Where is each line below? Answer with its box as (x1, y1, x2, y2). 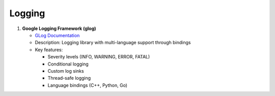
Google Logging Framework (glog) (22, 25, 96, 31)
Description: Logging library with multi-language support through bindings (35, 40, 191, 46)
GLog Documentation (35, 32, 80, 38)
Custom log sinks (47, 68, 84, 74)
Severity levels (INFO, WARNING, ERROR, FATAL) (47, 54, 150, 60)
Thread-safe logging (47, 75, 91, 81)
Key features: (35, 46, 63, 53)
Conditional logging (47, 61, 89, 67)
